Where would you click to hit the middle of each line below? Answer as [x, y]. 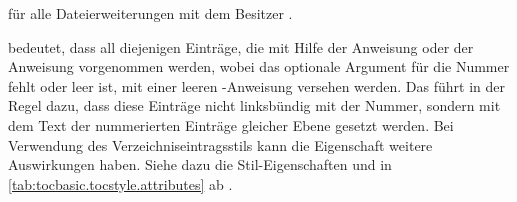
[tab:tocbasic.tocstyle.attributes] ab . [120, 183]
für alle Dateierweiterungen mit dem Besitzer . [150, 13]
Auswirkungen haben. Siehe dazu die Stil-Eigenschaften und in [200, 164]
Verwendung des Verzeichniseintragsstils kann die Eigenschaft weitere [220, 144]
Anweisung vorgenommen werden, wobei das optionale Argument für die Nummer [259, 66]
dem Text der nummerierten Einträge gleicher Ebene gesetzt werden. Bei [231, 124]
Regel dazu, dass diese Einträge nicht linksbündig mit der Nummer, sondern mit [254, 105]
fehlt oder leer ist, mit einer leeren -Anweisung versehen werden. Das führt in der [257, 85]
